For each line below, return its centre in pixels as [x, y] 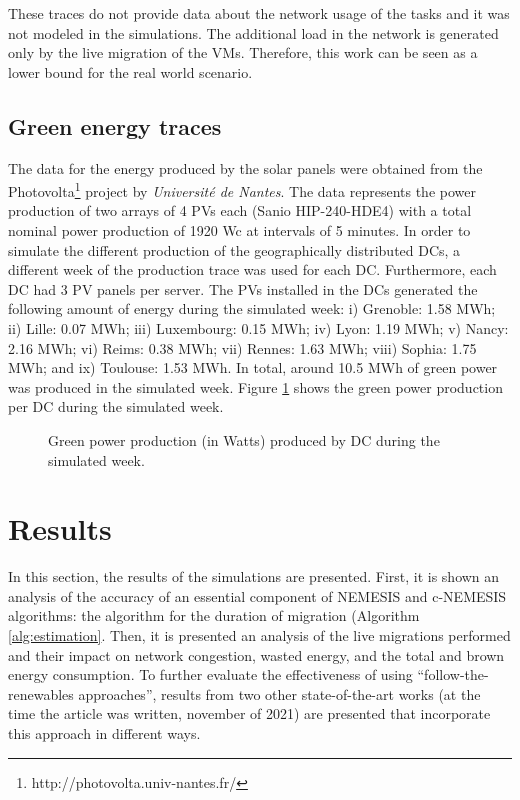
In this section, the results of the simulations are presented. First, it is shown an [254, 576]
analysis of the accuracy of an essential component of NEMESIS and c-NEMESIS [257, 595]
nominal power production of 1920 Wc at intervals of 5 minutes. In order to [239, 230]
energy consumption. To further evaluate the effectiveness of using [210, 674]
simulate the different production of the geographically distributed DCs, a [234, 249]
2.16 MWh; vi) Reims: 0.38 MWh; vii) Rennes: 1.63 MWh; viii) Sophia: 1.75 [242, 347]
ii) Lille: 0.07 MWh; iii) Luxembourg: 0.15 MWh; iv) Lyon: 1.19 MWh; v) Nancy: [258, 327]
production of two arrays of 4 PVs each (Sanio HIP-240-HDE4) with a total [240, 210]
